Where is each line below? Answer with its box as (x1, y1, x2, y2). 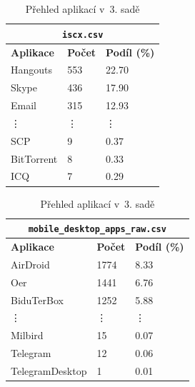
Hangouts (11, 62, 53, 77)
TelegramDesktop (11, 363, 87, 378)
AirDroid (11, 256, 50, 271)
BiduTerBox (11, 292, 64, 307)
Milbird (11, 328, 44, 343)
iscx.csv (62, 29, 104, 40)
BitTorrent (11, 151, 58, 166)
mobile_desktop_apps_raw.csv (28, 224, 166, 235)
